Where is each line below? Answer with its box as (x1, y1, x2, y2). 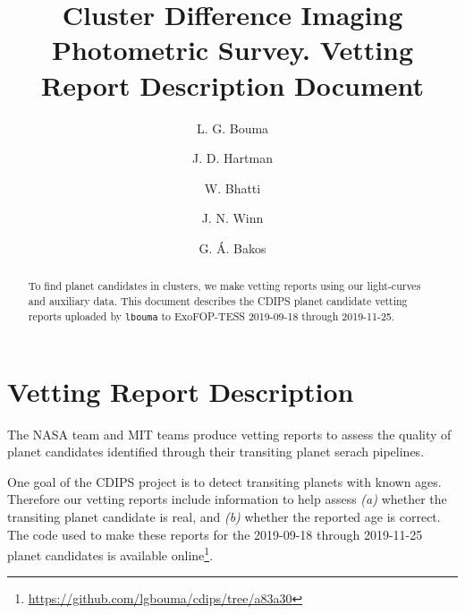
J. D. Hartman (192, 149, 273, 167)
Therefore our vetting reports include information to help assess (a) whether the (7, 490, 447, 508)
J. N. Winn (201, 209, 264, 227)
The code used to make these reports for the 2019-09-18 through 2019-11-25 (7, 524, 423, 543)
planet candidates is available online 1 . (7, 543, 214, 564)
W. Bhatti (204, 178, 261, 197)
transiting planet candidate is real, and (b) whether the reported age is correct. (7, 507, 441, 526)
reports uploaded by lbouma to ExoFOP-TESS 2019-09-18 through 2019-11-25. (28, 308, 395, 323)
